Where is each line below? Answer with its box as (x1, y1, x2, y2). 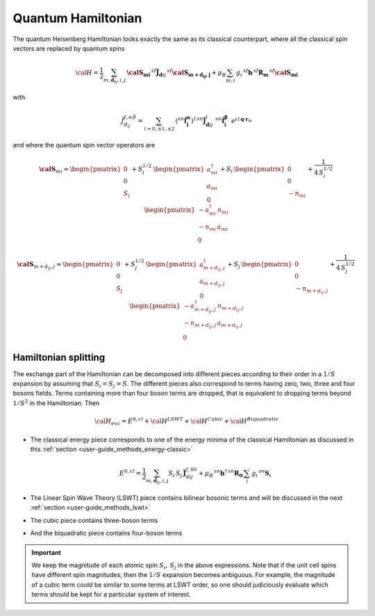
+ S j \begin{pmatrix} (227, 261, 292, 270)
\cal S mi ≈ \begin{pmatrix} (39, 165, 122, 175)
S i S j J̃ (167, 469, 187, 479)
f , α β (124, 114, 137, 121)
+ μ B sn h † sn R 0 (198, 468, 243, 479)
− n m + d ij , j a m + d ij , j (184, 318, 243, 330)
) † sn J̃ (191, 115, 206, 125)
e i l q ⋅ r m (231, 115, 253, 125)
